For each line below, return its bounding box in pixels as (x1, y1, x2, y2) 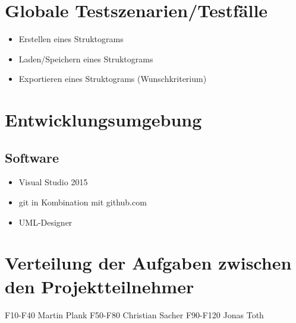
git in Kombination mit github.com (18, 196, 147, 208)
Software (5, 148, 59, 166)
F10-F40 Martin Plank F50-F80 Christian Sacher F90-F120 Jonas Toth (5, 308, 264, 321)
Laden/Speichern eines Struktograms (18, 52, 153, 65)
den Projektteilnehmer (5, 274, 194, 298)
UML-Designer (18, 216, 73, 228)
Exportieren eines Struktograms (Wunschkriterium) (18, 72, 207, 85)
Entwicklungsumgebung (5, 107, 202, 132)
